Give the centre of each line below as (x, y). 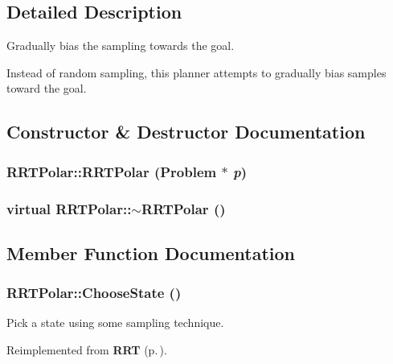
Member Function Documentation (151, 252)
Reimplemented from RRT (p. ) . (87, 350)
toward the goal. (47, 88)
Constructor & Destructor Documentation (186, 132)
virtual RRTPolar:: (69, 208)
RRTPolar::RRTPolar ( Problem (112, 171)
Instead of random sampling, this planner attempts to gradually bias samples (196, 72)
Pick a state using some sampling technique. (115, 323)
